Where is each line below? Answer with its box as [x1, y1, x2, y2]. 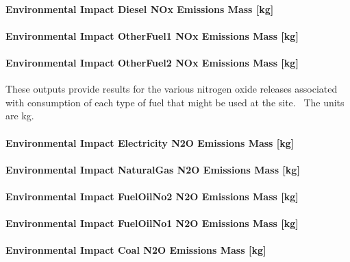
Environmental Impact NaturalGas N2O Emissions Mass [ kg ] [5, 162, 300, 176]
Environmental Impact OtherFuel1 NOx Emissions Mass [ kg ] [5, 28, 299, 43]
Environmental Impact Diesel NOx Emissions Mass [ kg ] [5, 1, 274, 16]
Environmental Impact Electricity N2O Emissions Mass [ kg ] [5, 135, 295, 150]
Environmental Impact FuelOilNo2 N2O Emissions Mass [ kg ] [5, 189, 299, 203]
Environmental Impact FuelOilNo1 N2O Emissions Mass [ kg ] [5, 216, 299, 230]
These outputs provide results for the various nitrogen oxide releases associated [5, 82, 338, 96]
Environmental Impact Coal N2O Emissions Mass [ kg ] [5, 243, 266, 257]
